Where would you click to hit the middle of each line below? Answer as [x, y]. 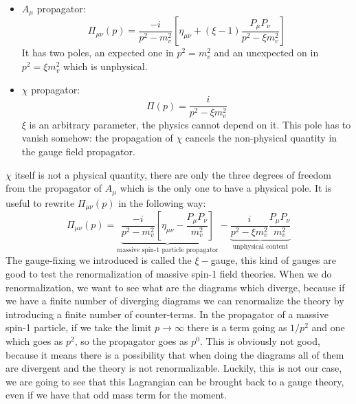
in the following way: [162, 202]
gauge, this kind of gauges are [273, 260]
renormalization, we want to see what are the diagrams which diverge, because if [175, 287]
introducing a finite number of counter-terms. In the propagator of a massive [167, 314]
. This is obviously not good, [260, 341]
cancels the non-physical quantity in [261, 138]
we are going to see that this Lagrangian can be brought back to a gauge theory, [175, 381]
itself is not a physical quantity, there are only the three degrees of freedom [173, 174]
